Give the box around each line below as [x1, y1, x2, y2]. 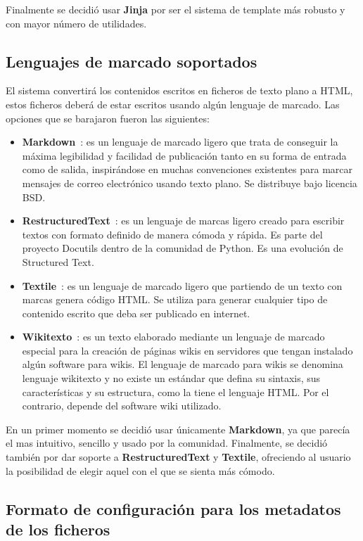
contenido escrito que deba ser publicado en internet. [22, 305, 250, 320]
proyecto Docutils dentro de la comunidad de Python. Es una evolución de [22, 241, 343, 255]
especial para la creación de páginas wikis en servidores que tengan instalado [22, 343, 353, 357]
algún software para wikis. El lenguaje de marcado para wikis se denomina [22, 357, 343, 371]
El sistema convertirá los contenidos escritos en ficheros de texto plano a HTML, [6, 83, 353, 98]
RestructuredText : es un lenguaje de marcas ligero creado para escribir [22, 213, 345, 228]
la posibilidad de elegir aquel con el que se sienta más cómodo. [6, 463, 275, 478]
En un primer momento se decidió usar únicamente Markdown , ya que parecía [6, 421, 350, 436]
